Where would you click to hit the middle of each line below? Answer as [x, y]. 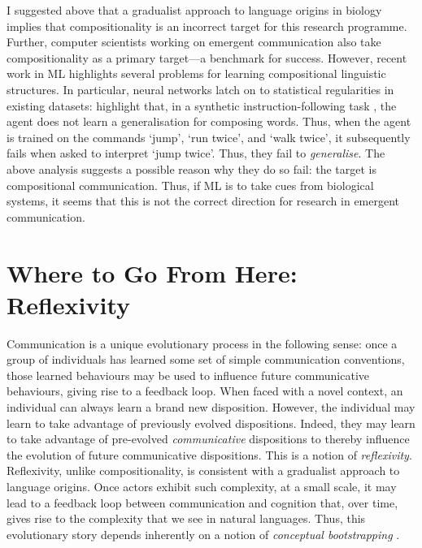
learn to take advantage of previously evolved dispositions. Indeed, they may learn [211, 423]
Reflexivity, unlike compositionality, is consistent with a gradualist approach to [203, 470]
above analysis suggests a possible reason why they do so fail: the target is [192, 168]
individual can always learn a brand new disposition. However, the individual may [211, 407]
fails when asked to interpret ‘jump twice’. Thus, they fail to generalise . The [196, 153]
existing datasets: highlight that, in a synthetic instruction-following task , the [202, 105]
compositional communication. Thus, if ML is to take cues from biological [190, 185]
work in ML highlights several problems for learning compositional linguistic [196, 73]
